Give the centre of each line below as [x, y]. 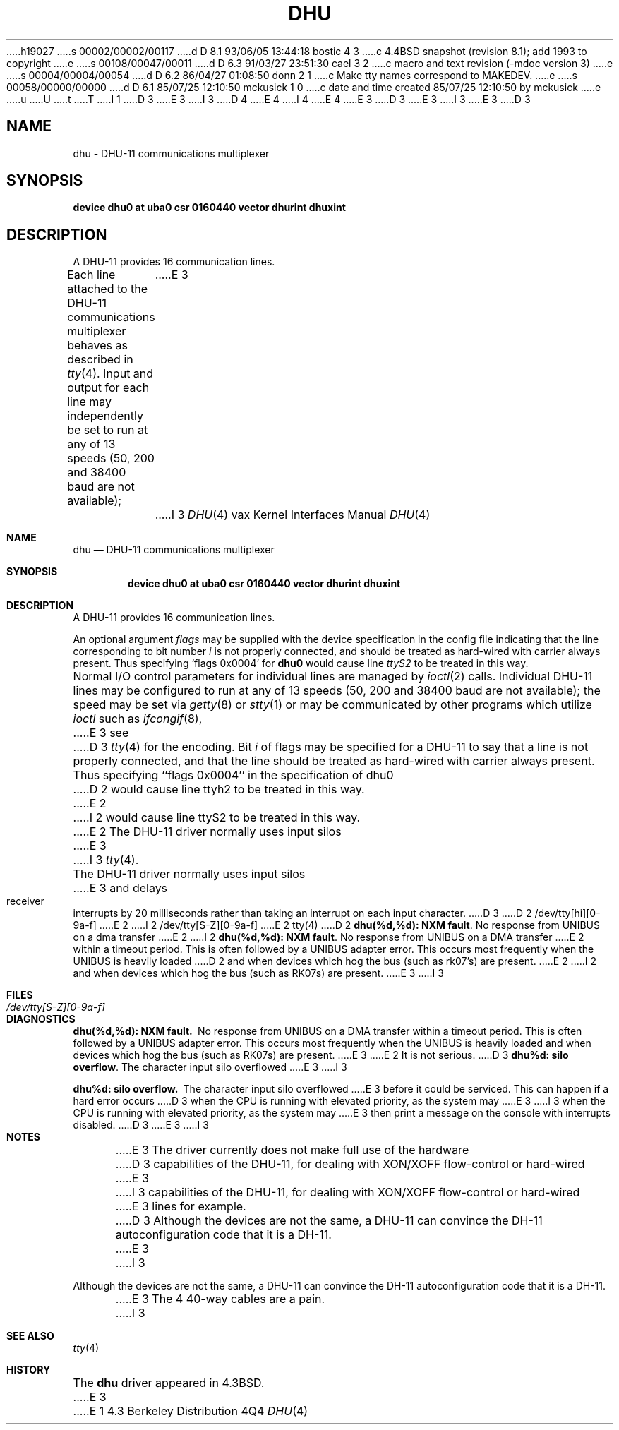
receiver [25, 901]
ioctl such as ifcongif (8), [138, 719]
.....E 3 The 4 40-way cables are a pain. [220, 1299]
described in [100, 360]
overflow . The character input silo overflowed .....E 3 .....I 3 [210, 1067]
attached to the [108, 289]
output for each [108, 388]
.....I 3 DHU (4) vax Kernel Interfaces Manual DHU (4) [293, 515]
